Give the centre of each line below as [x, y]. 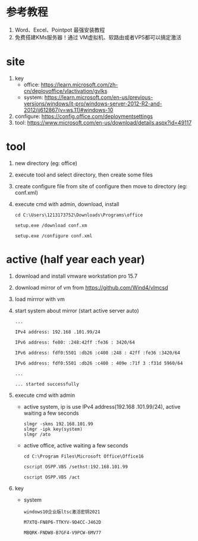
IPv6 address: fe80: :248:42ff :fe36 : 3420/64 [75, 342]
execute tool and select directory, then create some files [84, 175]
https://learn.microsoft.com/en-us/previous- [99, 97]
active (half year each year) [76, 259]
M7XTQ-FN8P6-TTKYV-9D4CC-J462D [62, 522]
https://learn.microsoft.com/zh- [79, 85]
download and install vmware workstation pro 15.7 [76, 276]
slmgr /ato [37, 434]
